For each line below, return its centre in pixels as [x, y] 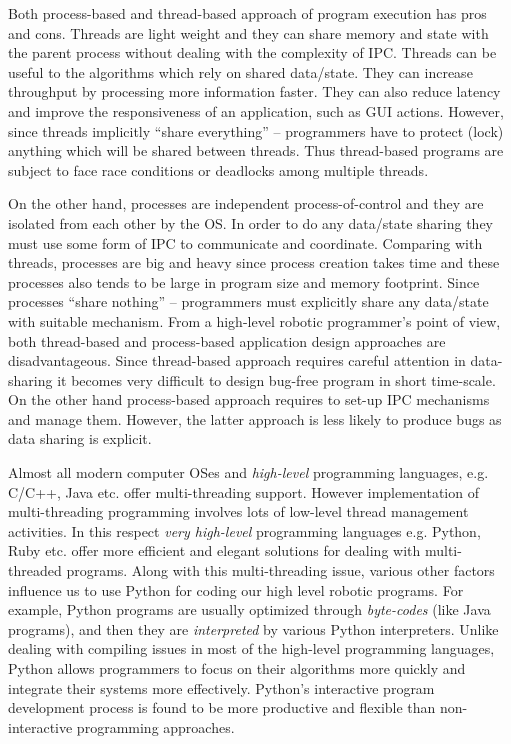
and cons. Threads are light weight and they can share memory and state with [248, 32]
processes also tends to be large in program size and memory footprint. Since [244, 281]
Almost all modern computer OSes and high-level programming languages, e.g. [248, 472]
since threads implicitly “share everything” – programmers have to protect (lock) [256, 130]
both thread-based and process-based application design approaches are [227, 340]
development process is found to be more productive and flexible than [222, 707]
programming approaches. [155, 726]
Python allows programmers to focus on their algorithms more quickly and [237, 668]
